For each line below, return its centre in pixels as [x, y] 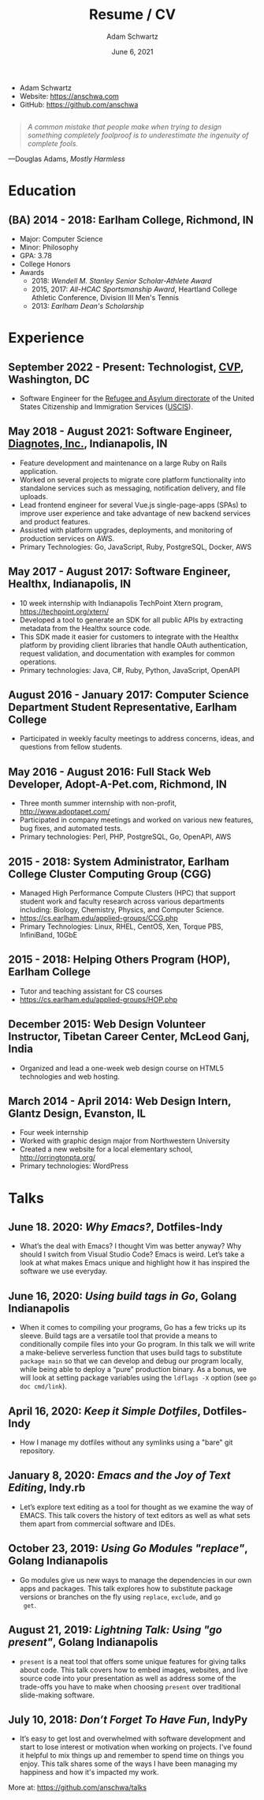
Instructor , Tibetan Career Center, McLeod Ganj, [129, 1037]
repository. [37, 1451]
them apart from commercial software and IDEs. [97, 1524]
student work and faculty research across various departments [122, 901]
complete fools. [53, 143]
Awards [32, 272]
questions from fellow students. [71, 747]
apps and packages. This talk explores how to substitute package [126, 1588]
